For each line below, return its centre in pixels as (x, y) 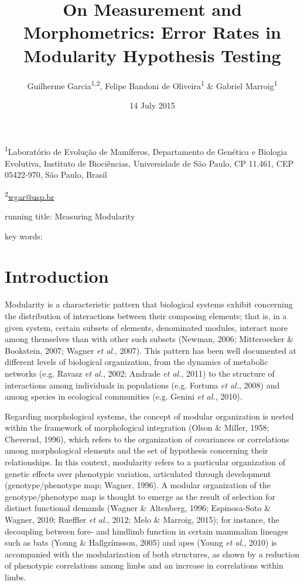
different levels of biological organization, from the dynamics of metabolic (136, 362)
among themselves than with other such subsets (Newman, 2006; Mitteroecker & (149, 339)
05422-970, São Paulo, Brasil (56, 175)
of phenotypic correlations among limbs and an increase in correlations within (144, 565)
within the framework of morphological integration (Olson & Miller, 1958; (137, 427)
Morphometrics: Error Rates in (152, 32)
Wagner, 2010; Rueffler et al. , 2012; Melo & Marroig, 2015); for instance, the (142, 520)
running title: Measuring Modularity (70, 216)
